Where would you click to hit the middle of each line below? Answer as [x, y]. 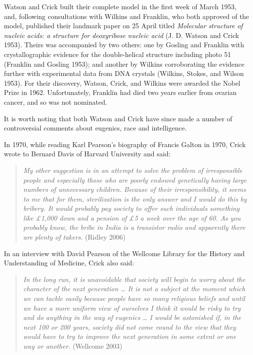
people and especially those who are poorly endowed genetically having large [135, 179]
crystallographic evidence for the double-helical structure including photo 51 [117, 54]
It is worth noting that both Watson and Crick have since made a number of [118, 118]
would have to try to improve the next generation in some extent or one [130, 336]
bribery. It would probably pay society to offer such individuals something [131, 208]
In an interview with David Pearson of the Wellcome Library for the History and [124, 253]
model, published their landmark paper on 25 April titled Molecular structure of [123, 26]
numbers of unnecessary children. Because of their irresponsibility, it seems [135, 189]
